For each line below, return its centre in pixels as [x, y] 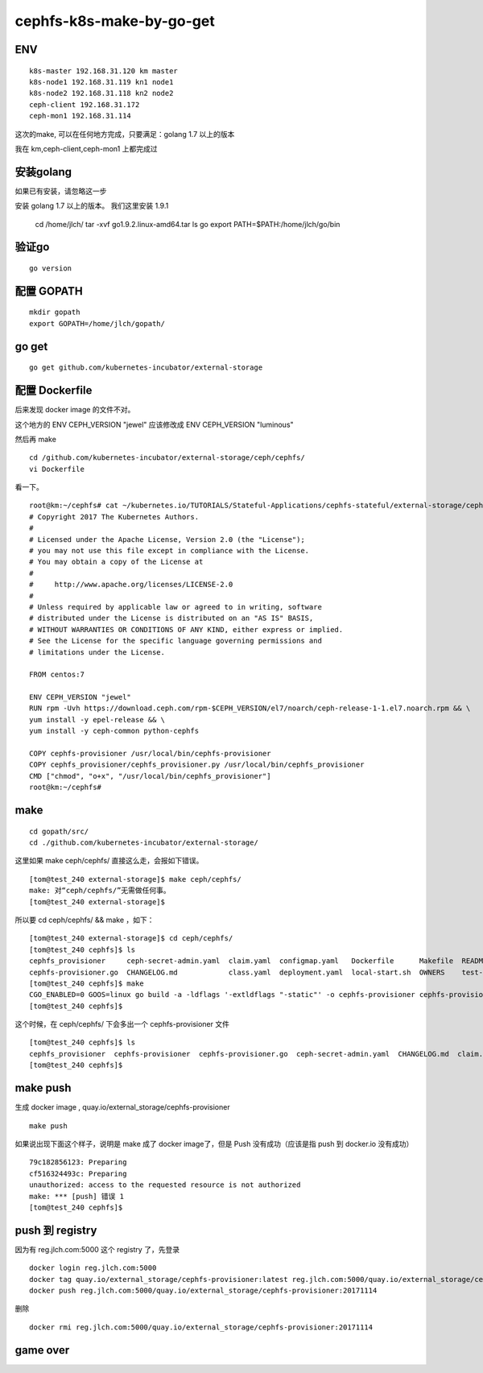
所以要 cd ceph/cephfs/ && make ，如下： [85, 920]
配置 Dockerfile [54, 391]
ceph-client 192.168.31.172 [85, 104]
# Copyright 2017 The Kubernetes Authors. [114, 517]
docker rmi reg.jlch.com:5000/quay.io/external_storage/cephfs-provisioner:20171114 [201, 1327]
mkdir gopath [55, 312]
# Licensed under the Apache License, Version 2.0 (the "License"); [167, 539]
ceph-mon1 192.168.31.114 [80, 116]
